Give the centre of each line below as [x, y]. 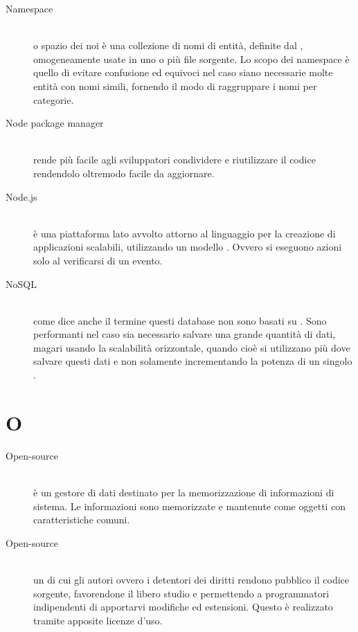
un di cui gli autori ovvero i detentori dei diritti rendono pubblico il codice [191, 579]
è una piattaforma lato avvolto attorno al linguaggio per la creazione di [185, 233]
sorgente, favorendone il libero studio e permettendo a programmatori [181, 593]
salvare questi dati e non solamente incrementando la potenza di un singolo [193, 361]
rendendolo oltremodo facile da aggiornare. [124, 173]
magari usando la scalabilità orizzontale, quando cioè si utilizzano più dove [192, 347]
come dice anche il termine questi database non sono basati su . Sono [180, 320]
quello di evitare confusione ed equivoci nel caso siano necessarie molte [183, 72]
